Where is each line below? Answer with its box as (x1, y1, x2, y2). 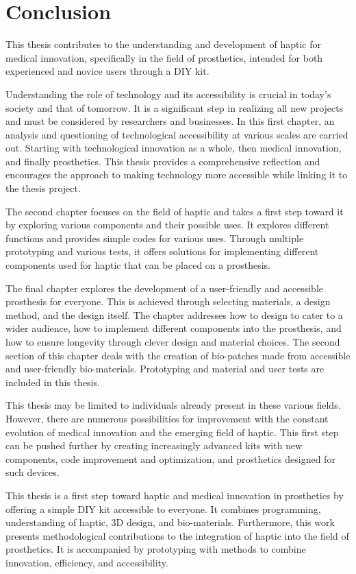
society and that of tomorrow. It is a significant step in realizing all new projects (5, 100, 344, 115)
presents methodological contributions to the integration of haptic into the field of (5, 528, 349, 542)
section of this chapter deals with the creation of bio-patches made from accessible (5, 348, 351, 362)
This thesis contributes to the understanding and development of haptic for (5, 37, 321, 51)
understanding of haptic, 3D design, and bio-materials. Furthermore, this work (5, 515, 335, 529)
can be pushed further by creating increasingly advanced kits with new (5, 438, 303, 453)
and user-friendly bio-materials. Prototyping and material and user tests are (5, 361, 325, 376)
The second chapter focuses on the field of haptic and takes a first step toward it (5, 204, 344, 218)
